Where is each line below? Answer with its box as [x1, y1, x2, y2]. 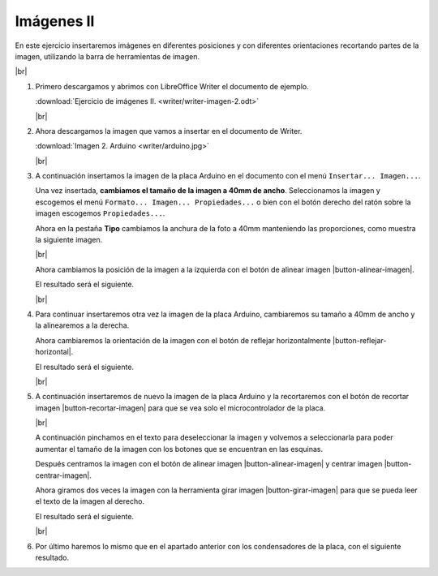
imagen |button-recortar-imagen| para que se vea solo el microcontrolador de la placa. [35, 402, 326, 413]
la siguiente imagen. [35, 235, 103, 245]
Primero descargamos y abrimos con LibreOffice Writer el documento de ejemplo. [35, 81, 310, 91]
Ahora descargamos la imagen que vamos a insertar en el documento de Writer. [35, 126, 303, 135]
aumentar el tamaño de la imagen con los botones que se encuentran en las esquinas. [35, 444, 324, 453]
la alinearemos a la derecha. [35, 320, 130, 330]
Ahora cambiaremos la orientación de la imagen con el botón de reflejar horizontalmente [35, 335, 332, 345]
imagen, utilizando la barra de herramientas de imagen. [15, 51, 200, 61]
